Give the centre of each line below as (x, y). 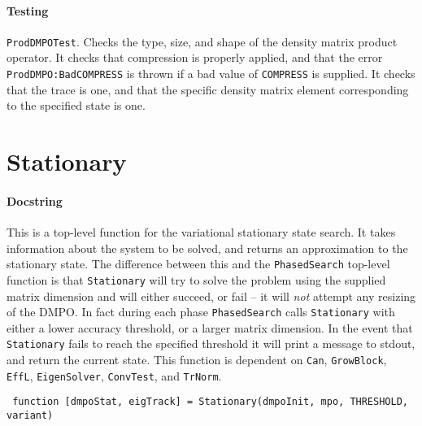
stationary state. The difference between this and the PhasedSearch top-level (198, 264)
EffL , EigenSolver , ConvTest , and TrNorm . (114, 375)
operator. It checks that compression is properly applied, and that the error (195, 57)
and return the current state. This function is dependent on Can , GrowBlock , (197, 360)
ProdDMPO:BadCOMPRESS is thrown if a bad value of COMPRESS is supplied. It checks (211, 74)
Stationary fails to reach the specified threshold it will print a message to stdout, (211, 343)
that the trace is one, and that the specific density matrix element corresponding (208, 89)
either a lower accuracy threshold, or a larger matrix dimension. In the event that (210, 327)
